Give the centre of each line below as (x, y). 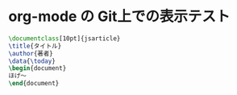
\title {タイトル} (35, 46)
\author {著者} (31, 53)
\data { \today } (32, 61)
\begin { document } (37, 68)
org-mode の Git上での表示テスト (119, 17)
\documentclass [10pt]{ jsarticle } (64, 38)
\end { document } (34, 84)
